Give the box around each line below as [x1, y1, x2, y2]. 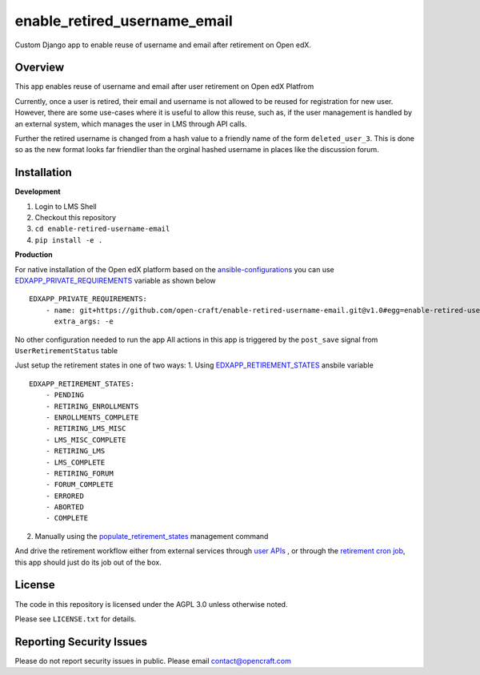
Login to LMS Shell [34, 201, 97, 211]
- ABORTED [45, 503, 84, 512]
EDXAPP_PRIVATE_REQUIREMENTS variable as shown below [14, 276, 216, 286]
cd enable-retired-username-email [34, 224, 170, 234]
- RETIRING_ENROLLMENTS [45, 401, 139, 411]
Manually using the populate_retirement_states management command [34, 531, 269, 540]
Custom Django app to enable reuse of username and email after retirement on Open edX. [14, 40, 312, 50]
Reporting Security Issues [14, 635, 148, 649]
